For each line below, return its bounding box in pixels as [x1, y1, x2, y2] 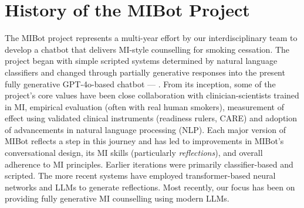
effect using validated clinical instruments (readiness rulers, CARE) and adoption [5, 112, 298, 124]
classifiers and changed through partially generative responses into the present [5, 66, 285, 78]
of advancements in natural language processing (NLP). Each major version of [5, 123, 286, 135]
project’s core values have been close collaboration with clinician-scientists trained [5, 89, 299, 101]
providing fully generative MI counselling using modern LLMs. [5, 192, 229, 204]
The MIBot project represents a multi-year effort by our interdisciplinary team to [5, 32, 298, 44]
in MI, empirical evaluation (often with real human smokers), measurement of [5, 100, 284, 112]
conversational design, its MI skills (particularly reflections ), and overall [5, 146, 263, 159]
